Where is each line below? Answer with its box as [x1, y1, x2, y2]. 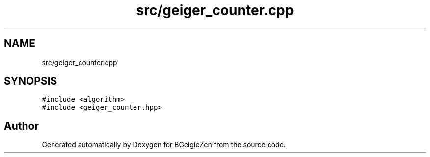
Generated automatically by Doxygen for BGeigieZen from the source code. [42, 140, 286, 149]
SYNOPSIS [4, 75, 57, 88]
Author [4, 119, 39, 132]
